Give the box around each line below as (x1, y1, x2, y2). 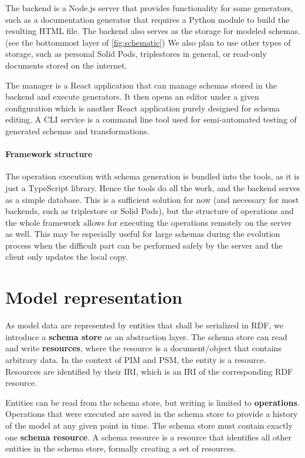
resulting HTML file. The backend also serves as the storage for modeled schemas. (5, 25, 300, 37)
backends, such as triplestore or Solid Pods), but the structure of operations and (5, 205, 294, 217)
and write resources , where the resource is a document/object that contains (5, 342, 282, 354)
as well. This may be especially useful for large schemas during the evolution (5, 228, 280, 240)
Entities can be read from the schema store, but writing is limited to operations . (5, 396, 300, 408)
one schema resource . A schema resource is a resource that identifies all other (5, 430, 292, 443)
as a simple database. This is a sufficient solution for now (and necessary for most (5, 193, 299, 205)
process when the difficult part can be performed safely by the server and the (5, 239, 283, 251)
